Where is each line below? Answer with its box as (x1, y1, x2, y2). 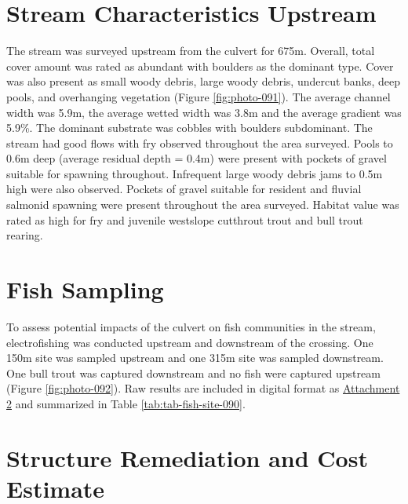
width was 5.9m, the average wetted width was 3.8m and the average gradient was (6, 104, 402, 120)
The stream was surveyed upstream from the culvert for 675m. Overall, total (6, 42, 375, 59)
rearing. (6, 227, 43, 243)
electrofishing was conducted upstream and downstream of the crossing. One (6, 334, 373, 350)
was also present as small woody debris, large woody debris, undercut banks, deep (6, 73, 401, 89)
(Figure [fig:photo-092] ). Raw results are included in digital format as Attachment (6, 380, 400, 396)
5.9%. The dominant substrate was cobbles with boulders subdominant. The (6, 119, 373, 136)
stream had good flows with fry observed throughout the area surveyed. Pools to (6, 134, 393, 151)
